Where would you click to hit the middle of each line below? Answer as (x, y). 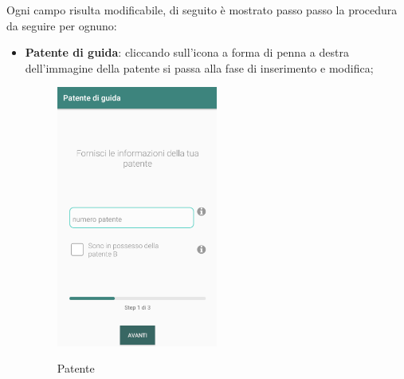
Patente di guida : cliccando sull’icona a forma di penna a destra (187, 52)
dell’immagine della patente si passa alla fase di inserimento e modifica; (199, 67)
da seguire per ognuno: (62, 25)
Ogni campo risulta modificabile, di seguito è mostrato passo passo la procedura (202, 10)
